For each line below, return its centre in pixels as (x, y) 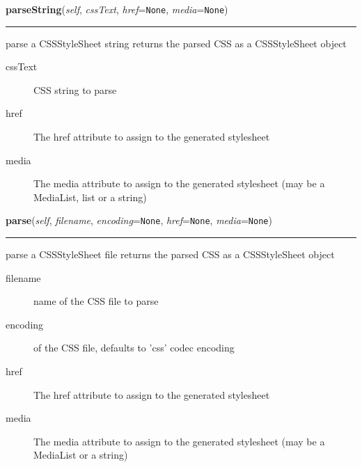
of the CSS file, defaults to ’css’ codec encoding (134, 348)
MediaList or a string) (81, 455)
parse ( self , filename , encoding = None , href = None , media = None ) (139, 220)
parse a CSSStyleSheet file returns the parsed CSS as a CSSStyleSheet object (170, 254)
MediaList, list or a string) (90, 197)
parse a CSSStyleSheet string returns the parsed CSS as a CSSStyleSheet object (176, 43)
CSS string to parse (75, 89)
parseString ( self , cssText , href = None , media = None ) (117, 9)
